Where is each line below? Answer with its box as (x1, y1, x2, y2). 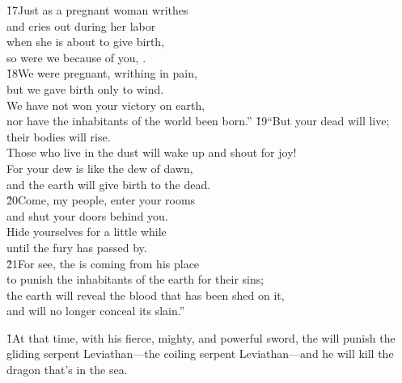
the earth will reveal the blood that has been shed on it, (6, 286, 285, 303)
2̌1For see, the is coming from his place (6, 255, 200, 271)
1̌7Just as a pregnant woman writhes (6, 2, 188, 18)
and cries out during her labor (6, 17, 156, 34)
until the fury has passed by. (6, 238, 147, 255)
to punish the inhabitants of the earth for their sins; (6, 271, 264, 288)
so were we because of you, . (6, 48, 146, 65)
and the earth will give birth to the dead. (6, 175, 211, 192)
